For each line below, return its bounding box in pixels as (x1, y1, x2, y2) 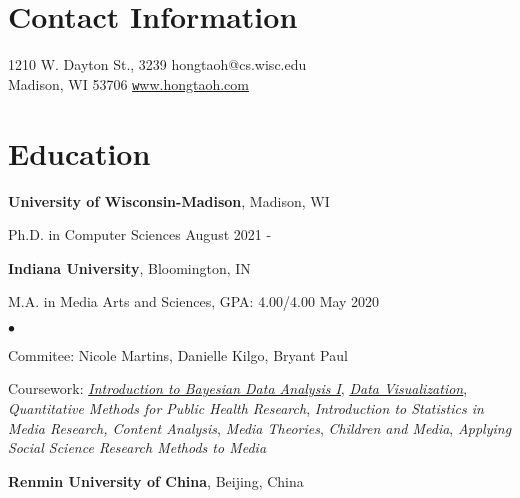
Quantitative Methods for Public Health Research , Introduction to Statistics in (8, 398, 484, 419)
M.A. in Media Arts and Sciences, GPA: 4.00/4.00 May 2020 (8, 291, 380, 312)
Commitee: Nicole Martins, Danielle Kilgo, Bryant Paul (8, 344, 348, 365)
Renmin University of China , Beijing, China (8, 470, 304, 491)
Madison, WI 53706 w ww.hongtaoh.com (8, 73, 249, 94)
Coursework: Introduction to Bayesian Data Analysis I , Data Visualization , (8, 378, 468, 399)
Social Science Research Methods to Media (8, 437, 267, 458)
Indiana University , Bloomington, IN (8, 257, 251, 278)
